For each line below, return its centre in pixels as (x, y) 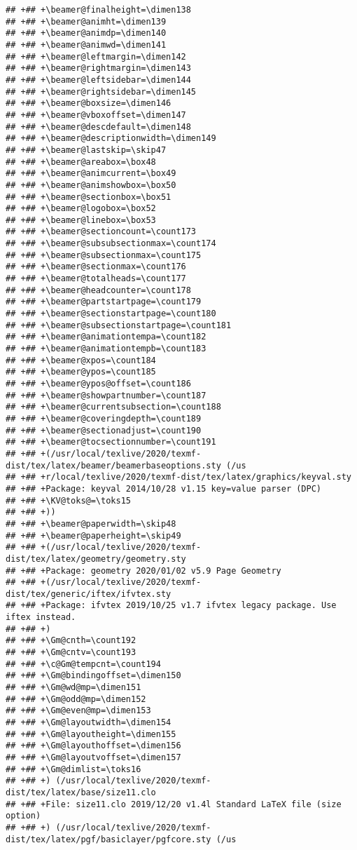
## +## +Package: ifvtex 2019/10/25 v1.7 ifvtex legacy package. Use (171, 606)
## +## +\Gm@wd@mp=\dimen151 (73, 688)
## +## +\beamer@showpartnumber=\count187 (106, 395)
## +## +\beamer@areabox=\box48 (81, 162)
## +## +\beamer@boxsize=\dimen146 (89, 103)
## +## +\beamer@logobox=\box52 (81, 209)
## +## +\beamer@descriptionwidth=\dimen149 (111, 139)
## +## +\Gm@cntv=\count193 (71, 653)
